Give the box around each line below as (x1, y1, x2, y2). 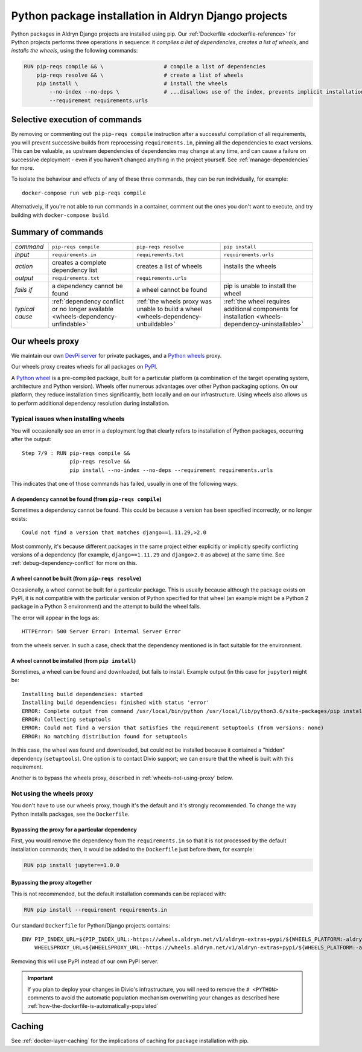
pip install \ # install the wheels (36, 80, 228, 87)
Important (27, 975, 54, 982)
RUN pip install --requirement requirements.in (24, 906, 167, 913)
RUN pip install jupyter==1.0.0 (24, 862, 120, 868)
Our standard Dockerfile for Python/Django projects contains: (11, 921, 170, 929)
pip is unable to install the (223, 282, 297, 290)
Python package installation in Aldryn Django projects (11, 9, 288, 22)
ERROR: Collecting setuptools (22, 716, 112, 723)
